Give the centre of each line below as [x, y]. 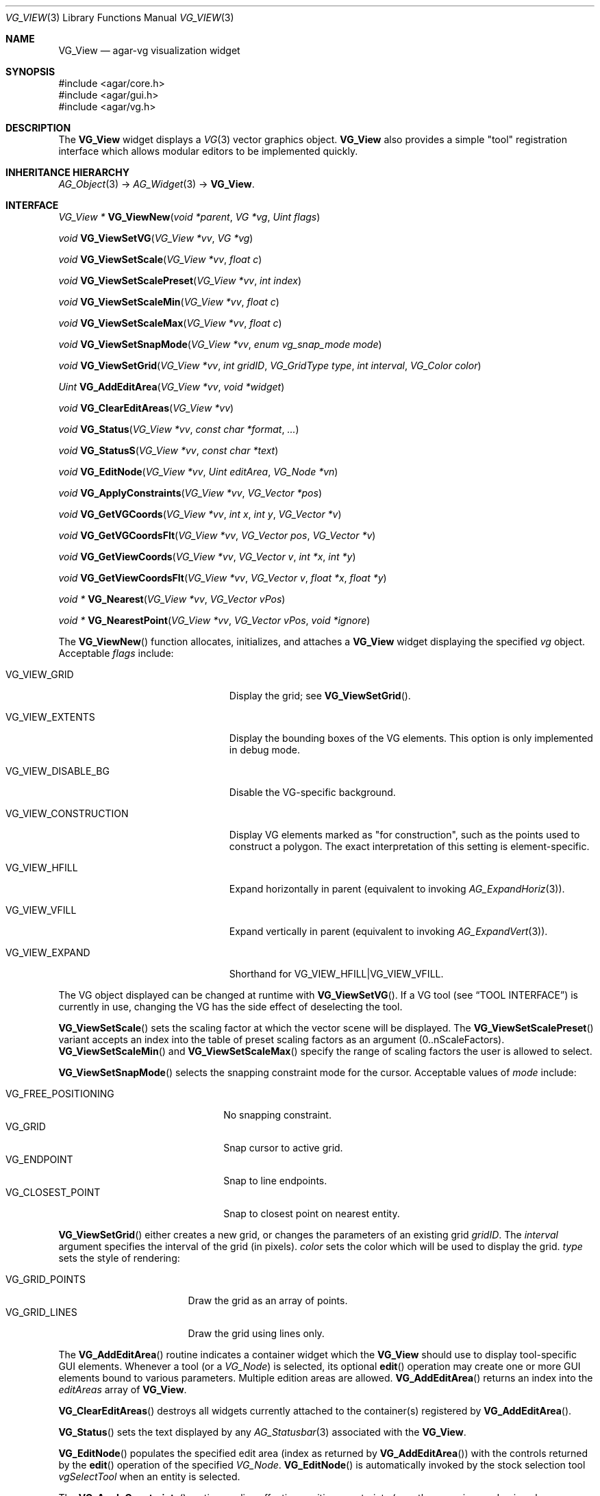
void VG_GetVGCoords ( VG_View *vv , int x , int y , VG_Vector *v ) [200, 514]
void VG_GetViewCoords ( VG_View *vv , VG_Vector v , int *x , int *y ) [207, 557]
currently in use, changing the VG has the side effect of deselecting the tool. [230, 1007]
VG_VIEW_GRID [40, 674]
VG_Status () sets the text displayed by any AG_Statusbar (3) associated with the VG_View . [262, 1432]
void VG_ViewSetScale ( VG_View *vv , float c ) [160, 259]
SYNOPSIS [30, 72]
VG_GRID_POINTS [46, 1279]
